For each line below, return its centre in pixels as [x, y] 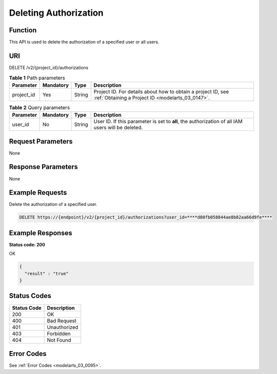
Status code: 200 [27, 245]
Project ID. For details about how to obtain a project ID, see [161, 92]
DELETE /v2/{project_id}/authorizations [49, 67]
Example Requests [38, 193]
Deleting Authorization [56, 13]
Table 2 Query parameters [40, 107]
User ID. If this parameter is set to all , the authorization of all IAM [168, 122]
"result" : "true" [46, 274]
